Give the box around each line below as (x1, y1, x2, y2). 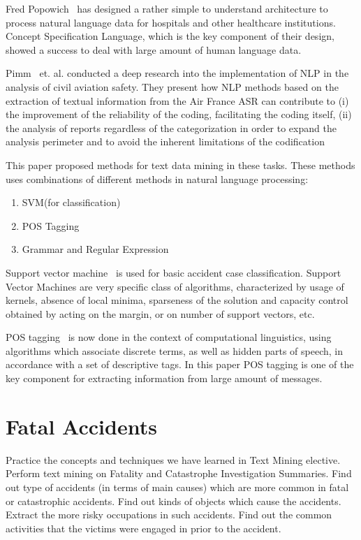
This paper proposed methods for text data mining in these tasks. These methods (6, 157, 355, 172)
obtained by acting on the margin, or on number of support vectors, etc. (6, 306, 315, 321)
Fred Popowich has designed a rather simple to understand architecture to (6, 1, 328, 15)
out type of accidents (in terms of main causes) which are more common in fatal (6, 479, 349, 494)
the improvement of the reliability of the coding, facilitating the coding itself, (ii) (6, 107, 352, 122)
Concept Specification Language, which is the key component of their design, (6, 29, 334, 43)
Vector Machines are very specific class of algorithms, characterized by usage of (6, 279, 344, 293)
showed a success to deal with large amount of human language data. (6, 42, 302, 57)
